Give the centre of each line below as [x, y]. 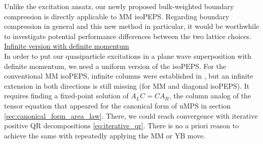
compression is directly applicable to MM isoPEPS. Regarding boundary [117, 16]
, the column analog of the [210, 96]
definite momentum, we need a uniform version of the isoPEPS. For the [115, 66]
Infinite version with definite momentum [67, 46]
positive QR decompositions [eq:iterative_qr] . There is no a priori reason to [122, 125]
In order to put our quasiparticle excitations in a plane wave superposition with [128, 56]
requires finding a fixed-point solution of [66, 96]
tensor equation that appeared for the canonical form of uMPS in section [117, 105]
